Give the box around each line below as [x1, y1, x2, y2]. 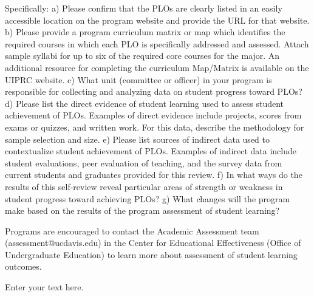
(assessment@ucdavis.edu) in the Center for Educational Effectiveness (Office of [5, 236, 301, 249]
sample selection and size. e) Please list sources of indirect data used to [5, 132, 270, 145]
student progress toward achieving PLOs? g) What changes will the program [5, 192, 290, 205]
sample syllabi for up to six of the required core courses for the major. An [5, 49, 280, 62]
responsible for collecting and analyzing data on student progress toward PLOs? [5, 85, 302, 98]
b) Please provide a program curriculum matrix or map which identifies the [5, 26, 285, 38]
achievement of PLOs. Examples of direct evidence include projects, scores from [5, 109, 302, 121]
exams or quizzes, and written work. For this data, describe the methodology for [5, 120, 304, 133]
